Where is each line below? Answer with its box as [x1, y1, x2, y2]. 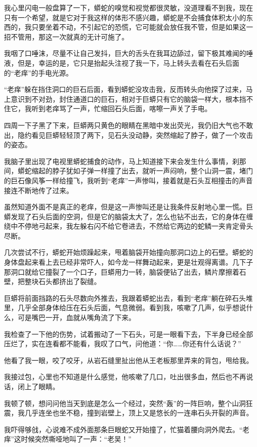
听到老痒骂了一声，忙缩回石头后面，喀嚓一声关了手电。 [31, 103, 212, 114]
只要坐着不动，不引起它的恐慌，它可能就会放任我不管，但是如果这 [31, 22, 246, 32]
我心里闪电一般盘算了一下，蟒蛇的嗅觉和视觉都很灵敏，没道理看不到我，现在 [4, 2, 253, 12]
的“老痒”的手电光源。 [4, 67, 73, 78]
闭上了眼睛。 [17, 381, 59, 391]
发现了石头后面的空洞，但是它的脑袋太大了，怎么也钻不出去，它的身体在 [10, 211, 246, 221]
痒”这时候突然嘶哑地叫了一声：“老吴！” [4, 434, 131, 444]
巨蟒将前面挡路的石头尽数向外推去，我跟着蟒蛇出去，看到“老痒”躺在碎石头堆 [4, 292, 253, 303]
